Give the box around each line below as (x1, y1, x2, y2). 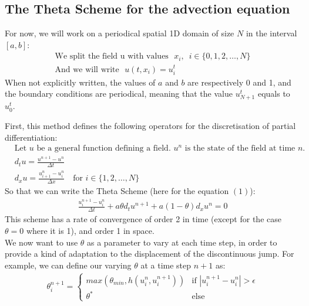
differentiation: (5, 131, 58, 143)
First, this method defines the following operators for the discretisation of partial (5, 120, 296, 132)
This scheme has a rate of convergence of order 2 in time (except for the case (5, 213, 281, 225)
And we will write (55, 65, 119, 74)
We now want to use (5, 236, 78, 248)
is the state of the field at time (184, 144, 295, 153)
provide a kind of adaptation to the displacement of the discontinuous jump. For (5, 247, 294, 260)
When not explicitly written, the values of (5, 76, 156, 88)
